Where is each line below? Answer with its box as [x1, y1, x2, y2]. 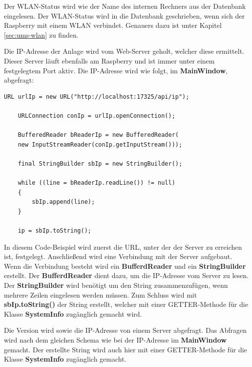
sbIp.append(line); [32, 198, 95, 206]
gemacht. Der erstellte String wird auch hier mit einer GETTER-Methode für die [4, 344, 247, 354]
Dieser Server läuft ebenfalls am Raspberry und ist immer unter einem [4, 55, 215, 65]
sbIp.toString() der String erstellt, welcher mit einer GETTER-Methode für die [4, 299, 248, 309]
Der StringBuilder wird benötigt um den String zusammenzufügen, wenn [4, 280, 228, 290]
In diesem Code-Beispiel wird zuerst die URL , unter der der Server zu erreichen [4, 241, 242, 252]
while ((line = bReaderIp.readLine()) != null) [18, 179, 175, 187]
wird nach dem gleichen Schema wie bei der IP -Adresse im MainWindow [4, 335, 227, 345]
